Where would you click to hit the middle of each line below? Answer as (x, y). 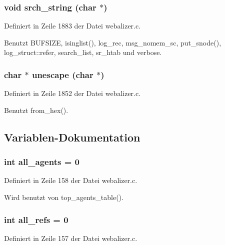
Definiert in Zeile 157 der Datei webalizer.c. (71, 238)
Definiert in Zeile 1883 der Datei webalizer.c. (72, 26)
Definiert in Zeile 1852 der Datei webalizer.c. (72, 93)
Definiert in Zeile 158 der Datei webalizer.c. (71, 180)
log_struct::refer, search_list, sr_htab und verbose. (83, 52)
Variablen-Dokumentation (72, 137)
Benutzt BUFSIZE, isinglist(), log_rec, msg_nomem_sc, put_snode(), (113, 42)
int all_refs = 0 (36, 219)
